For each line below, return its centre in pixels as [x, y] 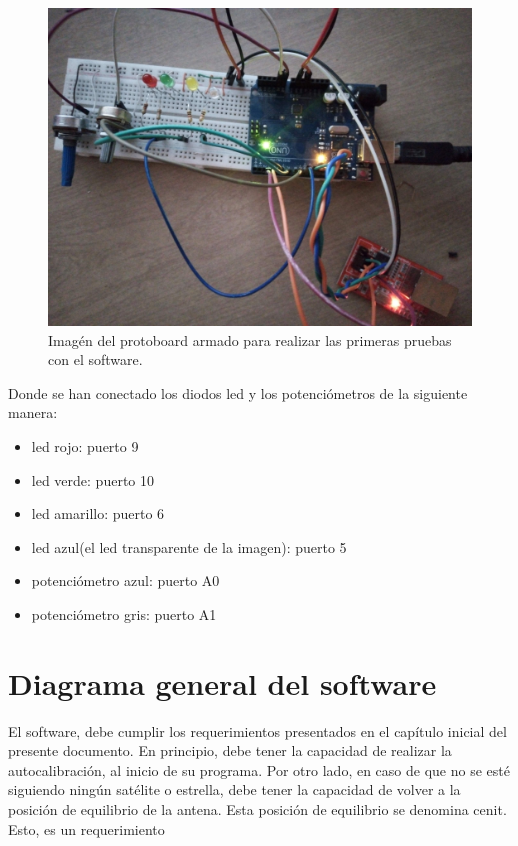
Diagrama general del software [222, 682]
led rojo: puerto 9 [85, 445]
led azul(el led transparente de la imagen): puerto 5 [189, 546]
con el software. [95, 359]
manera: [33, 412]
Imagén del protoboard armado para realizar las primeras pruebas [250, 339]
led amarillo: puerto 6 [98, 513]
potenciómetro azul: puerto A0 [125, 580]
